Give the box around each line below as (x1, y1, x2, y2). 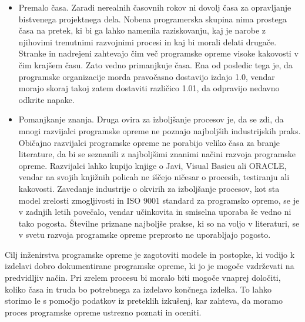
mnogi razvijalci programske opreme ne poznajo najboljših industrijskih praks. (18, 124, 301, 137)
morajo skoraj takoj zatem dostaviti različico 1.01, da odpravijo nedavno (18, 82, 280, 94)
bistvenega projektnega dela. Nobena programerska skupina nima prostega (18, 12, 287, 25)
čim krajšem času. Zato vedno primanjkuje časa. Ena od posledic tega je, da (18, 58, 293, 71)
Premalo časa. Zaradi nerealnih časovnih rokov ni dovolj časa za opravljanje (18, 1, 291, 13)
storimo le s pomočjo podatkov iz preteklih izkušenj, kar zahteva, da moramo (5, 294, 283, 307)
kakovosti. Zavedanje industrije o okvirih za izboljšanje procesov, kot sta (18, 182, 280, 194)
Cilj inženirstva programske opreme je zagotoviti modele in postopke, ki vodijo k (5, 248, 295, 260)
